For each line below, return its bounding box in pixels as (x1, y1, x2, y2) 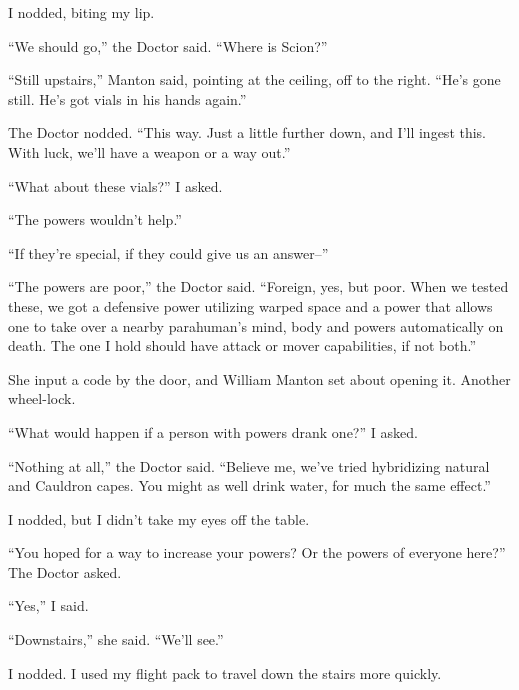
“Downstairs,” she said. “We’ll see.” (8, 629, 224, 650)
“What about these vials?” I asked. (8, 175, 223, 196)
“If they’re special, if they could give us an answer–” (8, 242, 329, 263)
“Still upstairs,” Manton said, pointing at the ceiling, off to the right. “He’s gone (8, 69, 501, 90)
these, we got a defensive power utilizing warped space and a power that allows (8, 295, 493, 316)
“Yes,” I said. (8, 595, 89, 616)
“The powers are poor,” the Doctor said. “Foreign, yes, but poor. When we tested (8, 276, 509, 297)
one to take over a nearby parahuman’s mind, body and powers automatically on (8, 315, 504, 336)
